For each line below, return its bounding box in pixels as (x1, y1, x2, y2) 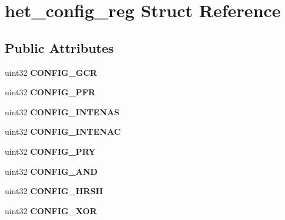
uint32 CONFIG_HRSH (5, 185, 103, 197)
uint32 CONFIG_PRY (5, 145, 96, 157)
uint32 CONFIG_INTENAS (5, 105, 120, 118)
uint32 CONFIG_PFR (5, 86, 95, 98)
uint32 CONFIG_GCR (5, 66, 97, 78)
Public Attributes (5, 38, 114, 56)
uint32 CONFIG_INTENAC (5, 125, 121, 138)
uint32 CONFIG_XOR (5, 204, 97, 216)
